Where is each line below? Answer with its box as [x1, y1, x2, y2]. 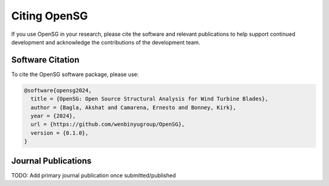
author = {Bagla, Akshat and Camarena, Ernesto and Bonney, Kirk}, [30, 104, 236, 111]
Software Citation [11, 55, 80, 65]
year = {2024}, [30, 112, 76, 119]
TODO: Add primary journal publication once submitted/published [11, 171, 176, 179]
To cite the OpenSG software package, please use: [11, 71, 140, 78]
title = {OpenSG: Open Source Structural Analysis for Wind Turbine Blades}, [30, 95, 269, 103]
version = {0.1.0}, [30, 129, 89, 136]
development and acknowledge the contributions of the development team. [11, 38, 200, 46]
